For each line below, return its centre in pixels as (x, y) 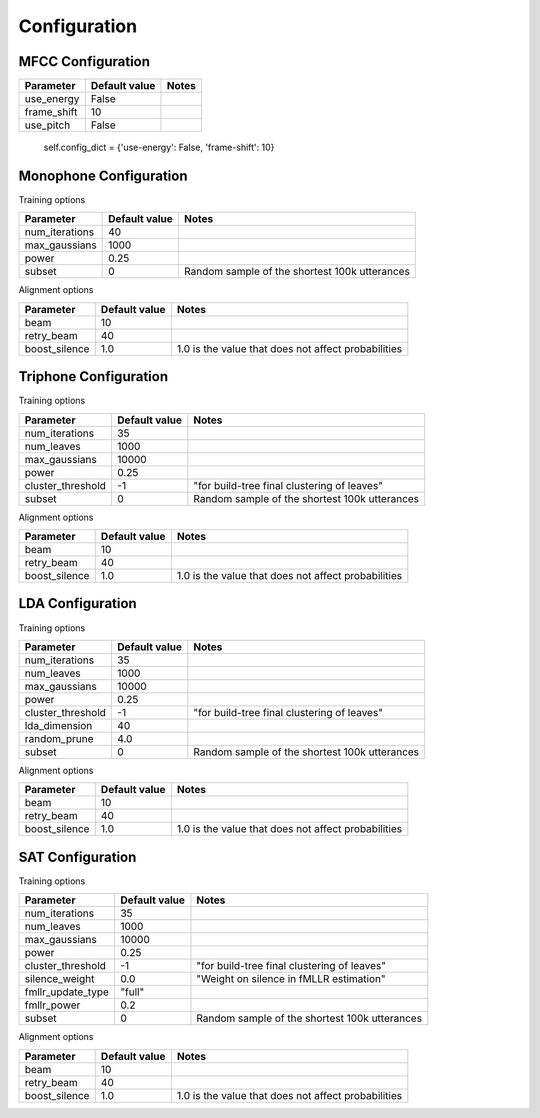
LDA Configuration (77, 603)
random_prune (59, 738)
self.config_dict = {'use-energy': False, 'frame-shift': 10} (159, 147)
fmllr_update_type (67, 992)
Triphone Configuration (93, 376)
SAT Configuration (77, 856)
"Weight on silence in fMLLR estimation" (291, 979)
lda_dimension (58, 725)
